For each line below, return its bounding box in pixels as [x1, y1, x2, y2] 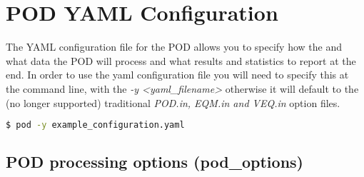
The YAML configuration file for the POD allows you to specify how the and [6, 39, 343, 54]
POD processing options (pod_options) [6, 151, 303, 173]
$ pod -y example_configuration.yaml [6, 120, 185, 131]
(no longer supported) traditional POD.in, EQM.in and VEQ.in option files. [6, 95, 340, 110]
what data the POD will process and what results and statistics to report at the [6, 53, 356, 68]
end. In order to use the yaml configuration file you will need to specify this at [6, 67, 349, 82]
